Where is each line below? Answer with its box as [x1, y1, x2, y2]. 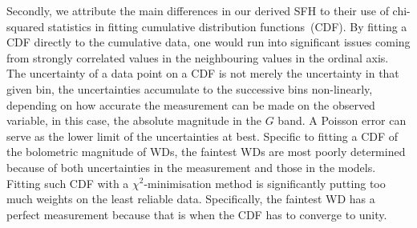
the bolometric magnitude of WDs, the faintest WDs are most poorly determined [6, 143, 406, 160]
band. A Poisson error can [277, 112, 407, 129]
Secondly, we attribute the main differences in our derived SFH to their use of [6, 2, 389, 18]
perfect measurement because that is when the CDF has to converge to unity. [6, 206, 387, 222]
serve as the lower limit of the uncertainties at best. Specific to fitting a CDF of [6, 127, 399, 144]
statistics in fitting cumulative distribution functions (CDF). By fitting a [47, 18, 407, 34]
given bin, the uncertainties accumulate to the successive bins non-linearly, [6, 80, 373, 97]
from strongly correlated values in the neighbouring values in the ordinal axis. [6, 49, 389, 66]
